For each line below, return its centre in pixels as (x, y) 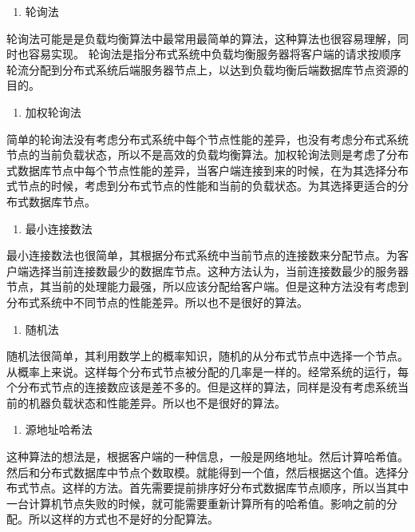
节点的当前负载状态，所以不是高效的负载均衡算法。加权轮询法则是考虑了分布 (207, 155)
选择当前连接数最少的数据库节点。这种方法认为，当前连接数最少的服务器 (218, 270)
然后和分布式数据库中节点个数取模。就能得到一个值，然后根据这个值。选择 (202, 472)
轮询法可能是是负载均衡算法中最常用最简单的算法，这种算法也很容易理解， (202, 38)
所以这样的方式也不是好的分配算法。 (123, 519)
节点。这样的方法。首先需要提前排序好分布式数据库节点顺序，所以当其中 (218, 488)
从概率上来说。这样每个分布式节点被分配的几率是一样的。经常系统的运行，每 (207, 371)
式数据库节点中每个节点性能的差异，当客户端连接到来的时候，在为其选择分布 (207, 170)
